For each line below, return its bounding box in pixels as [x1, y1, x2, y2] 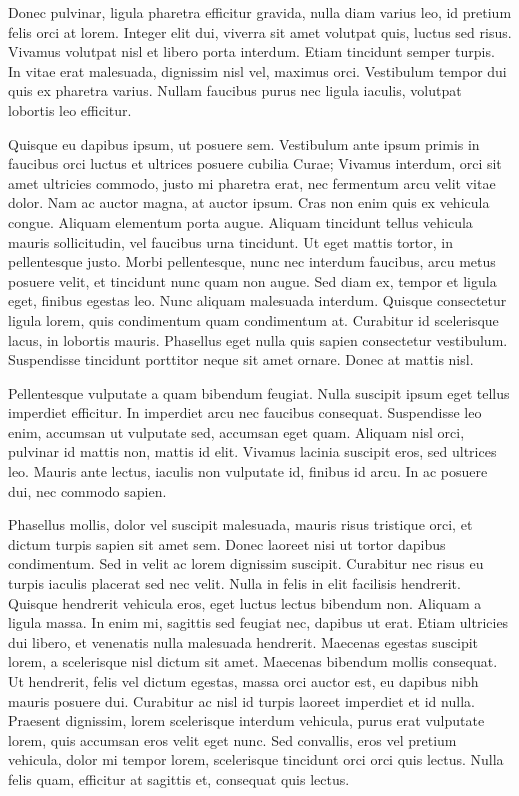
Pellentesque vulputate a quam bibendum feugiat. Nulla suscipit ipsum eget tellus [8, 382, 510, 403]
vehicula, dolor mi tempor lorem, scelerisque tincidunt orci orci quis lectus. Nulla [8, 749, 504, 770]
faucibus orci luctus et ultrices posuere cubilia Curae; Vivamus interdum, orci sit [8, 153, 502, 174]
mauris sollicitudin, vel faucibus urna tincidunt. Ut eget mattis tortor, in [8, 231, 454, 252]
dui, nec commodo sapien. [8, 480, 167, 501]
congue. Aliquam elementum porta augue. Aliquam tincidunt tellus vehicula [8, 211, 473, 232]
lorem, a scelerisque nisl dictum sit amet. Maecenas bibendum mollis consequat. [8, 651, 498, 672]
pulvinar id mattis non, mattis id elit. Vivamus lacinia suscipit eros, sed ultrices [8, 441, 497, 462]
